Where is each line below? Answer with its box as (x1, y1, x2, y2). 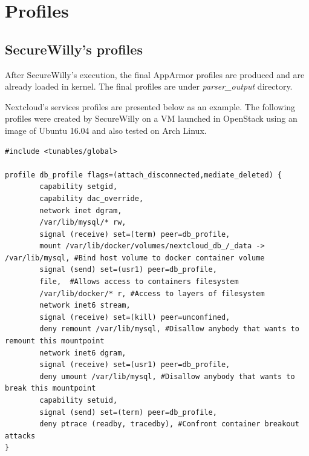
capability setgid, (39, 182, 118, 191)
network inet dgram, (39, 206, 122, 215)
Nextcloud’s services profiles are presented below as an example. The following (5, 100, 296, 113)
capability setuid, (39, 396, 118, 405)
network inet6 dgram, (39, 348, 126, 357)
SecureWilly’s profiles (5, 39, 143, 58)
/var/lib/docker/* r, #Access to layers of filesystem (39, 289, 265, 298)
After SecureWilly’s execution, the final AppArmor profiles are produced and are (5, 68, 305, 81)
